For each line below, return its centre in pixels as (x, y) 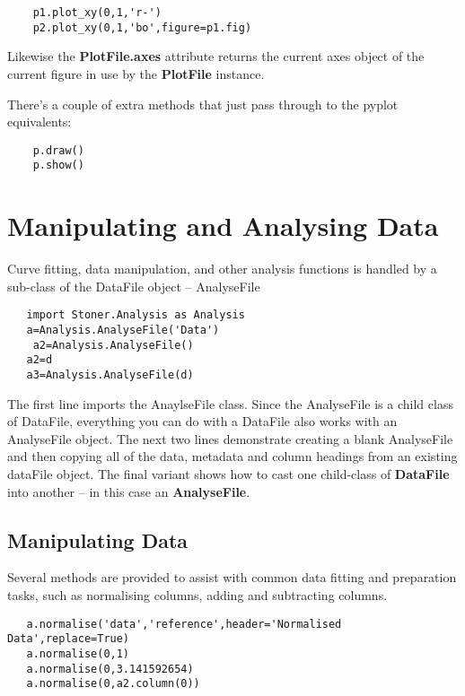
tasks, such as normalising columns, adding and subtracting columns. (197, 594)
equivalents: (39, 122)
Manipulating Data (98, 539)
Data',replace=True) (69, 639)
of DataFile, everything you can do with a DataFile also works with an (202, 421)
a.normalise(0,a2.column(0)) (113, 684)
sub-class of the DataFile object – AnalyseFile (134, 286)
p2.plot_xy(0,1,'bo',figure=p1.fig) (142, 27)
